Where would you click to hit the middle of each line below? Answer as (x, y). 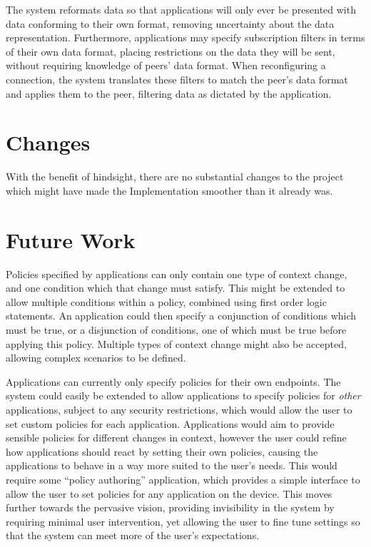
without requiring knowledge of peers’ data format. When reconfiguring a (166, 65)
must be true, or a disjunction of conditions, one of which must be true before (176, 329)
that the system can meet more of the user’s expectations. (133, 535)
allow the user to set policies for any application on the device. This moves (169, 493)
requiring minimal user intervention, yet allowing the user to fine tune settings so (183, 521)
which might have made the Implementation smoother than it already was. (169, 190)
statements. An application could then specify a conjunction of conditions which (181, 316)
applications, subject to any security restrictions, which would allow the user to (179, 409)
